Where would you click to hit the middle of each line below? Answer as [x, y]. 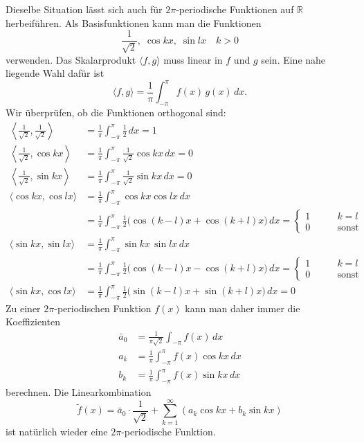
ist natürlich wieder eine [57, 431]
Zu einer [23, 308]
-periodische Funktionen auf [235, 9]
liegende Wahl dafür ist [55, 73]
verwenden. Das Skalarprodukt [71, 59]
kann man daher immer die [243, 308]
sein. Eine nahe [293, 59]
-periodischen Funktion [103, 308]
